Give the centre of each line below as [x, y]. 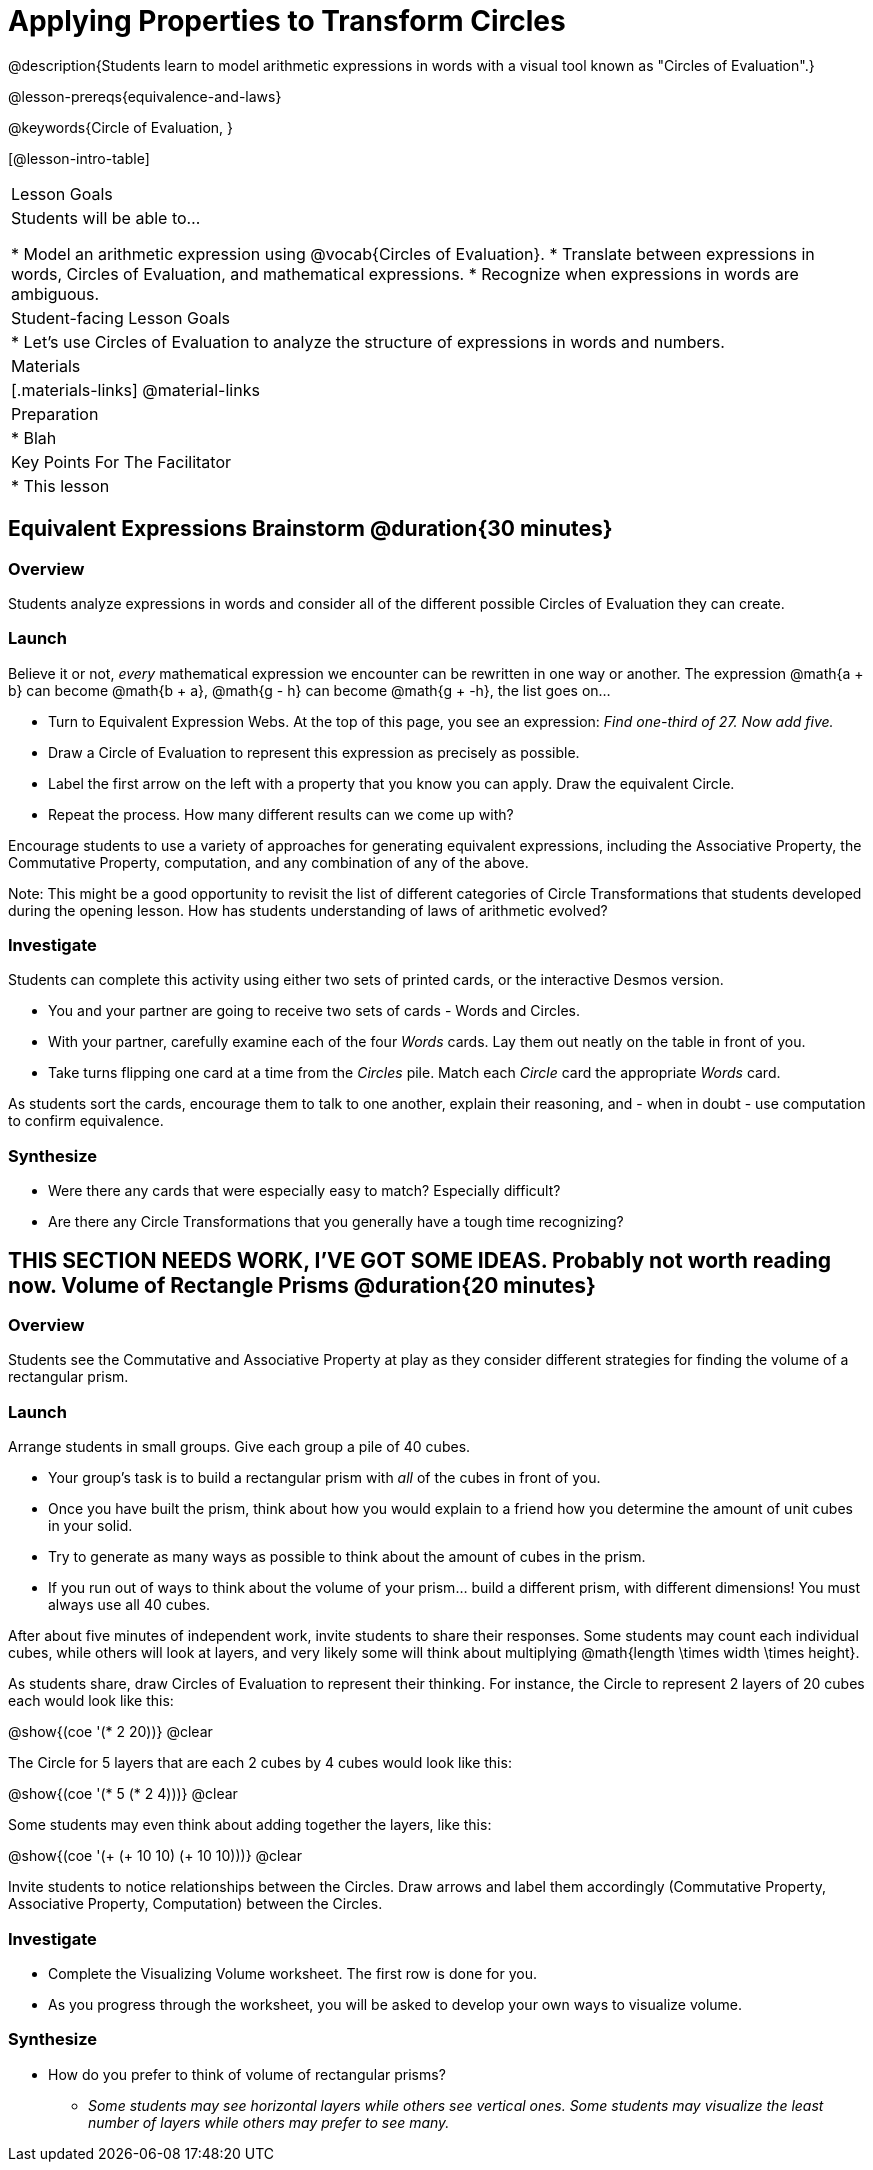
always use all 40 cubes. [129, 1605]
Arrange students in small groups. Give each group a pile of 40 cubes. [239, 1447]
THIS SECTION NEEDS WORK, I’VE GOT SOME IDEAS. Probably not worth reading [420, 1260]
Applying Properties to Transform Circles [287, 21]
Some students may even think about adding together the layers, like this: [250, 1825]
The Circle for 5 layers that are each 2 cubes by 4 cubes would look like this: [260, 1763]
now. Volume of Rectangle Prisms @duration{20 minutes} [302, 1285]
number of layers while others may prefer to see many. [269, 2122]
